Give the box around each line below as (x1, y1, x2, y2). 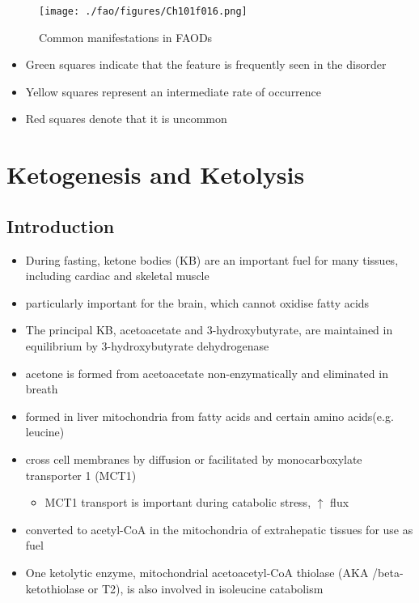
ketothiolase (25, 580, 85, 597)
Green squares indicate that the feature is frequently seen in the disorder (25, 56, 387, 73)
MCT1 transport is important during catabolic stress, (44, 494, 311, 511)
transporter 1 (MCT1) (25, 466, 137, 483)
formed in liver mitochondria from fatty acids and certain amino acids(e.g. (25, 407, 394, 424)
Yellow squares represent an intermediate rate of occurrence (25, 83, 322, 100)
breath (25, 380, 58, 397)
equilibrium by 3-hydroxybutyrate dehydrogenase (25, 337, 269, 354)
